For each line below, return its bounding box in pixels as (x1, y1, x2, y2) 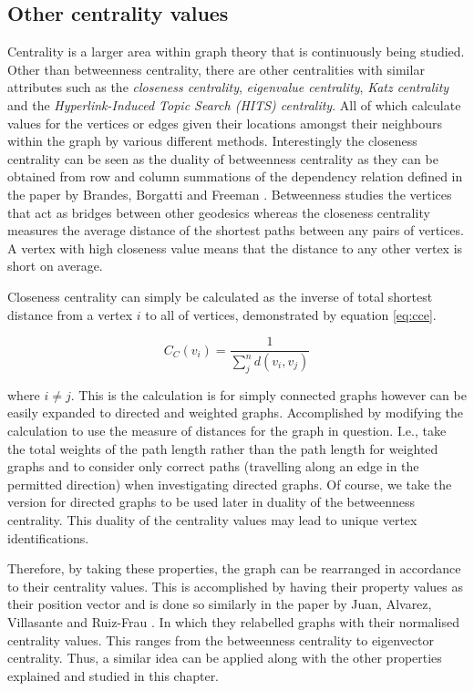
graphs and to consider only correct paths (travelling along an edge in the (7, 457, 419, 476)
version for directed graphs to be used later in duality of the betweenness (7, 492, 416, 511)
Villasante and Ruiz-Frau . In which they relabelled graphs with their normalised (7, 612, 459, 631)
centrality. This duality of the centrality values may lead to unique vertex (7, 510, 417, 529)
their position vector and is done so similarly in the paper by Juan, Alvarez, (7, 594, 432, 614)
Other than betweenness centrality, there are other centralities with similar (7, 59, 425, 78)
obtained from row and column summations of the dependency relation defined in (7, 167, 463, 186)
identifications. (7, 528, 89, 547)
